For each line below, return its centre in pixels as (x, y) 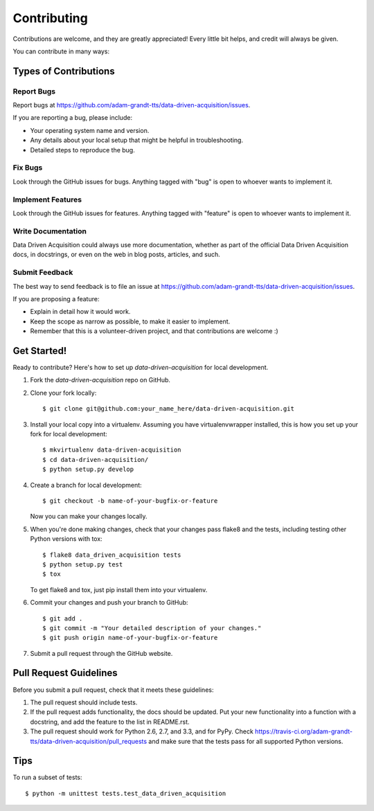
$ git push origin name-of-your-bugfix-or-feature (130, 638)
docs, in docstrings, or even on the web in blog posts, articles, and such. (117, 255)
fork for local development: (69, 434)
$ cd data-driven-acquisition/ (96, 460)
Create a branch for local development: (86, 485)
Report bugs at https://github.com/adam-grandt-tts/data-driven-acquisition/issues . (132, 105)
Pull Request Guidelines (65, 673)
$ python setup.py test (83, 564)
